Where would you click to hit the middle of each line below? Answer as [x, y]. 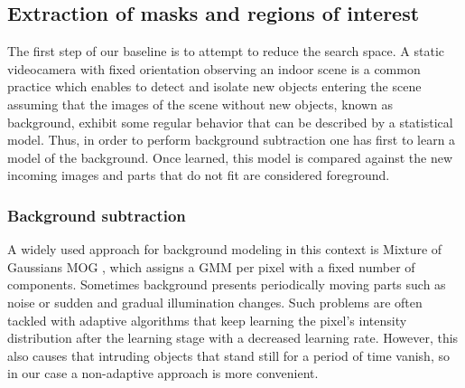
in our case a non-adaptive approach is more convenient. [163, 373]
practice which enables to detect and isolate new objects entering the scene [214, 86]
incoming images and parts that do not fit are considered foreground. [199, 175]
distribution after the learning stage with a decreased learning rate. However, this [233, 338]
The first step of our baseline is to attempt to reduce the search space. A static [226, 51]
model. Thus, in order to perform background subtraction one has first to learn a [232, 140]
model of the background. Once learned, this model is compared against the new [230, 157]
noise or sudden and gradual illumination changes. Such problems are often [215, 302]
